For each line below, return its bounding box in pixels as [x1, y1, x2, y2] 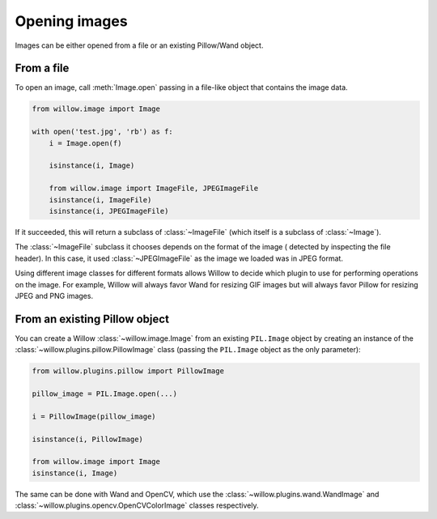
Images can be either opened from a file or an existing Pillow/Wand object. [15, 40, 264, 50]
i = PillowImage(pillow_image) [32, 411, 157, 421]
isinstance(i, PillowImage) [32, 434, 143, 444]
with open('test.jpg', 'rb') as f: [32, 127, 173, 137]
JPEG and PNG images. [15, 291, 93, 300]
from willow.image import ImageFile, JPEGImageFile [49, 184, 259, 194]
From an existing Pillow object [15, 312, 170, 325]
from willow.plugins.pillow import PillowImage [32, 367, 224, 376]
